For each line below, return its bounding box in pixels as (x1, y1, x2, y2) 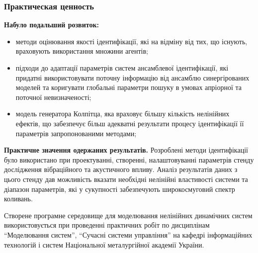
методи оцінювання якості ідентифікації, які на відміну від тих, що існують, (15, 36, 248, 46)
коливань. (4, 193, 33, 204)
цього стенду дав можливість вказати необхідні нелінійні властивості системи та (4, 173, 248, 184)
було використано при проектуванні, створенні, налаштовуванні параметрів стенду (4, 154, 254, 165)
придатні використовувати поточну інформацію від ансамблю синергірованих (15, 72, 250, 83)
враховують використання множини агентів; (15, 46, 148, 56)
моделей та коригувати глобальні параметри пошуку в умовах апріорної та (15, 82, 242, 92)
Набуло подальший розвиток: (4, 19, 99, 30)
